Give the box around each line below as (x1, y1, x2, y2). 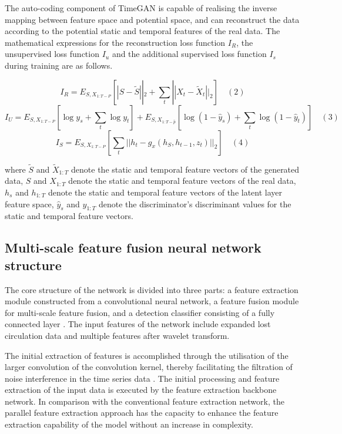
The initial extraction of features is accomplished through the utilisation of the (5, 349, 289, 361)
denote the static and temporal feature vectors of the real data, (68, 174, 296, 187)
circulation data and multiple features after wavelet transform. (5, 329, 230, 341)
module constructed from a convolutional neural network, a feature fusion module (5, 295, 299, 307)
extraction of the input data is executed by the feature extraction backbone (5, 383, 277, 396)
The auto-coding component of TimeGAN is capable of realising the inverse (5, 2, 277, 14)
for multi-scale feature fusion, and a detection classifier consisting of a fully (5, 306, 275, 318)
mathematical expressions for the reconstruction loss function (5, 36, 226, 48)
